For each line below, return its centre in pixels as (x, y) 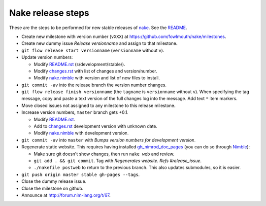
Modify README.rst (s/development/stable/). (80, 64)
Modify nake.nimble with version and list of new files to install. (97, 78)
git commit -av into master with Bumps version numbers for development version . (108, 140)
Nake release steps (49, 13)
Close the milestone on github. (52, 188)
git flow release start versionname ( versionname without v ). (93, 50)
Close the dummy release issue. (54, 181)
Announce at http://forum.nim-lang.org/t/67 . (66, 195)
